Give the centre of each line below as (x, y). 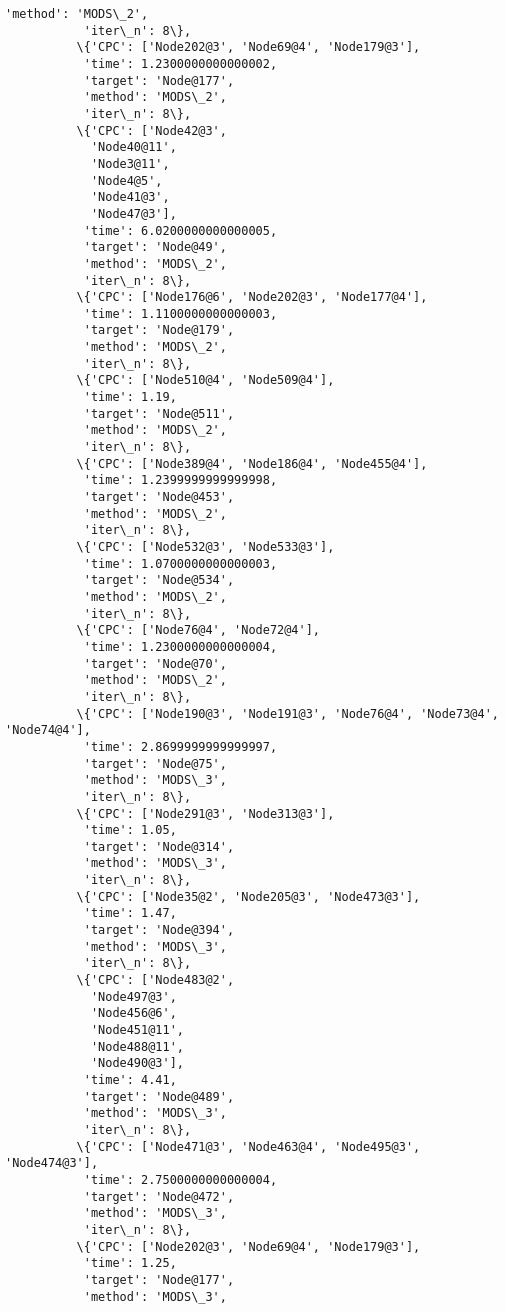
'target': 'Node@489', (159, 1096)
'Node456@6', (133, 1013)
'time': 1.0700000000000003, (180, 563)
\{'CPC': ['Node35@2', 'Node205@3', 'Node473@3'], (248, 896)
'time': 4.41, (130, 1080)
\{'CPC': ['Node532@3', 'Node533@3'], (205, 547)
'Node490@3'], (137, 1063)
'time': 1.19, (130, 397)
